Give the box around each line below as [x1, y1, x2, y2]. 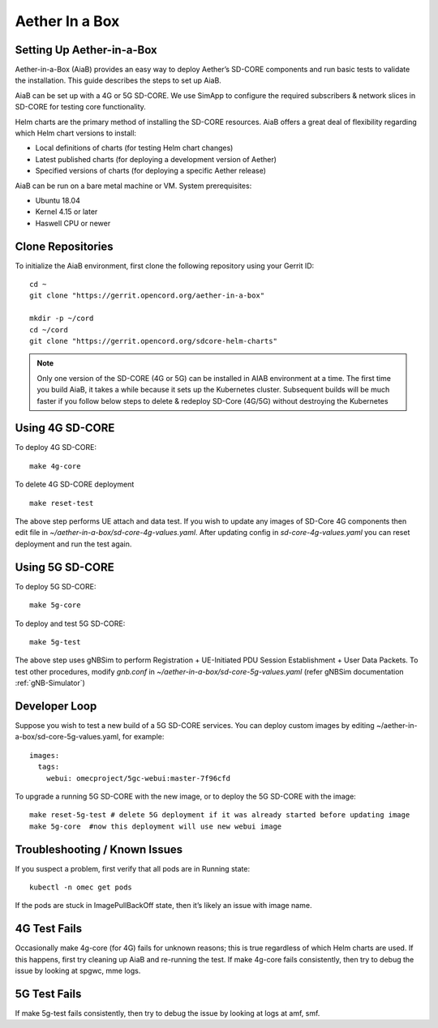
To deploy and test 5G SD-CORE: [15, 619, 126, 628]
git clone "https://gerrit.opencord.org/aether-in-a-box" [29, 291, 265, 300]
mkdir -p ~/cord [29, 314, 94, 323]
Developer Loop [15, 699, 97, 713]
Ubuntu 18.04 [35, 195, 80, 205]
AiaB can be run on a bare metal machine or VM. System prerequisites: [15, 181, 252, 191]
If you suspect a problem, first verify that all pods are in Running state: [15, 863, 251, 873]
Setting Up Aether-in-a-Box [15, 43, 157, 57]
